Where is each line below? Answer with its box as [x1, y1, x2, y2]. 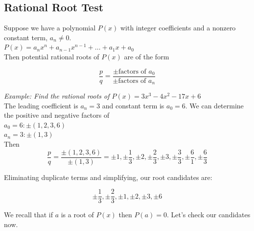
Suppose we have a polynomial [4, 23, 96, 33]
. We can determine [185, 100, 244, 110]
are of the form [124, 51, 169, 61]
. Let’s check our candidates [166, 209, 251, 220]
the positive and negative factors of [4, 110, 110, 120]
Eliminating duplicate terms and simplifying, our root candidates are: [4, 172, 212, 182]
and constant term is [102, 100, 164, 110]
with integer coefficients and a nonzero [120, 23, 236, 33]
